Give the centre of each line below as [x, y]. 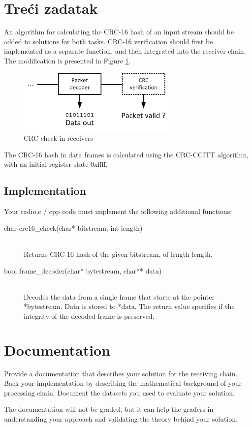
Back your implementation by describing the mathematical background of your [123, 383]
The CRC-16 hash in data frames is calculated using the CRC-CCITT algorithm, [126, 154]
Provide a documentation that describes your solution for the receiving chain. [121, 373]
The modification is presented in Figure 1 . [67, 60]
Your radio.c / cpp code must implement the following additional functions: [118, 211]
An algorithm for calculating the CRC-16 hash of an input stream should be [119, 32]
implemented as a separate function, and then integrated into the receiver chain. [125, 51]
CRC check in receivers [59, 138]
